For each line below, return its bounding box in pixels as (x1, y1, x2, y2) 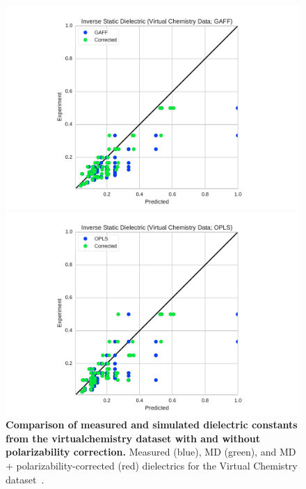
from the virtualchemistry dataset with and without (6, 430, 260, 445)
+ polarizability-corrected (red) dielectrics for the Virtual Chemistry (6, 458, 298, 472)
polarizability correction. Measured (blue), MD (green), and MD (6, 444, 296, 459)
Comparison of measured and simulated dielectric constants (6, 417, 298, 432)
